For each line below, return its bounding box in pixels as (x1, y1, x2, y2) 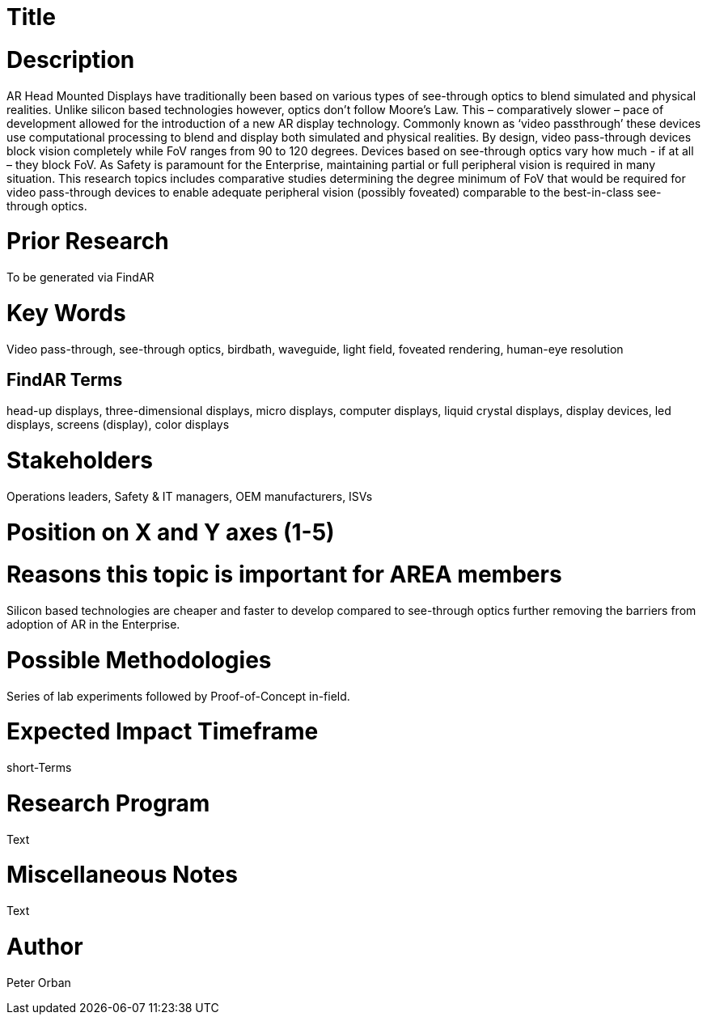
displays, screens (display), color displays (6, 417, 230, 432)
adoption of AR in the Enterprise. (6, 617, 180, 632)
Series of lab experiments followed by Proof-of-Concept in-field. (6, 688, 350, 703)
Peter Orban (6, 975, 71, 989)
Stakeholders (6, 447, 153, 475)
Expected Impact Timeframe (6, 718, 319, 746)
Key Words (6, 299, 126, 327)
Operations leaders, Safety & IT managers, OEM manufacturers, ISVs (6, 489, 373, 503)
